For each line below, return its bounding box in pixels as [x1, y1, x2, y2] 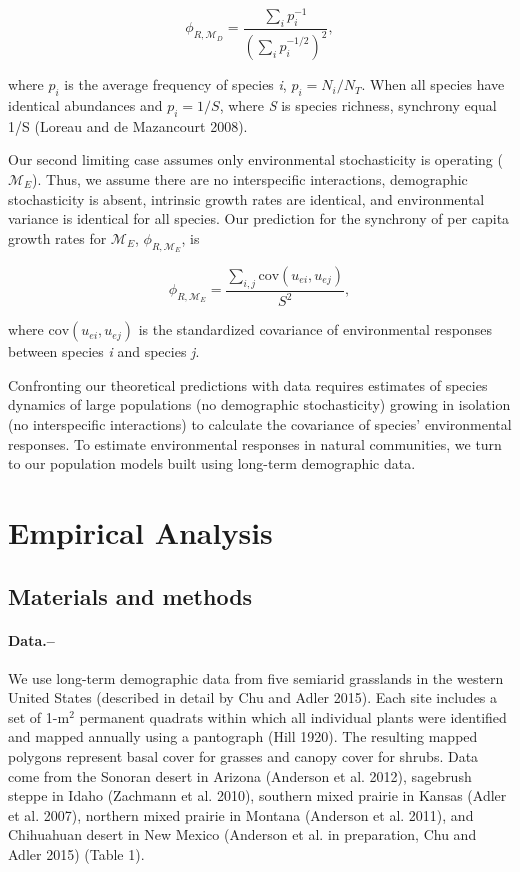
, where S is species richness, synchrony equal [219, 95, 497, 116]
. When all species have [361, 74, 505, 95]
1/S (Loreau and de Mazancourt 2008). [8, 115, 248, 136]
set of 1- [8, 706, 58, 727]
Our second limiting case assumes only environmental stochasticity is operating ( [8, 149, 503, 170]
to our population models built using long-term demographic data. [8, 453, 416, 474]
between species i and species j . [8, 341, 200, 362]
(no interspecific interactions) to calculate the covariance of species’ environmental [8, 413, 512, 434]
